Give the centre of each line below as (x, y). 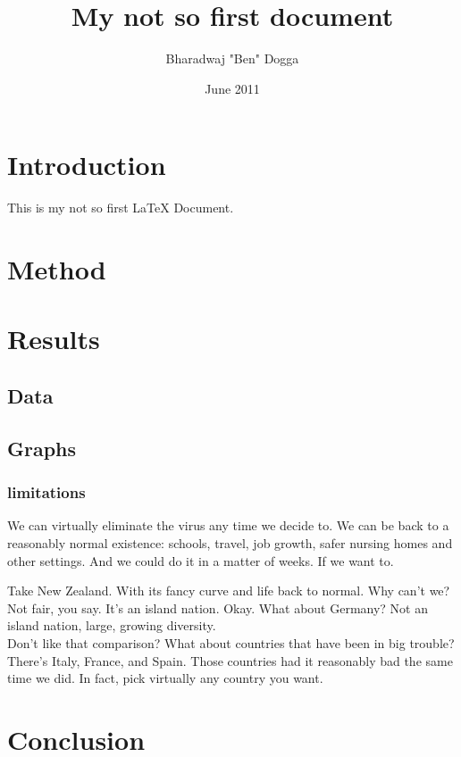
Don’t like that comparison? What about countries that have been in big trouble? (231, 642)
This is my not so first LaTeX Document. (121, 208)
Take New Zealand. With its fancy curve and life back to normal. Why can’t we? (229, 591)
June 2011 (232, 88)
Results (54, 339)
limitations (46, 492)
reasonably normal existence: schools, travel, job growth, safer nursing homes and (230, 542)
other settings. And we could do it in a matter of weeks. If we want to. (201, 560)
